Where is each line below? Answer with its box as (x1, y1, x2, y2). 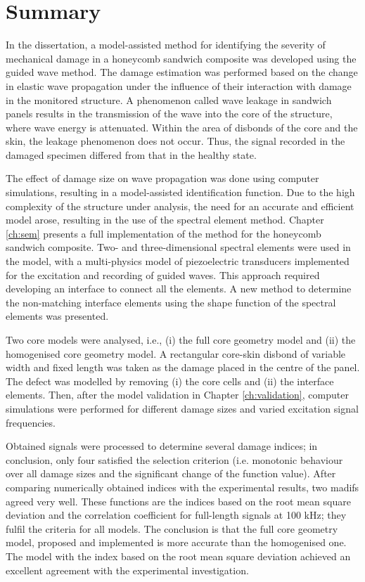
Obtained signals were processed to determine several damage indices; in (6, 439, 318, 453)
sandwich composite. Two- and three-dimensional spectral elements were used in (6, 240, 351, 254)
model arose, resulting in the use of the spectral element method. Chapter (6, 212, 324, 227)
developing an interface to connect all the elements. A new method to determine (6, 281, 352, 296)
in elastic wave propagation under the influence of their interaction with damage (6, 78, 352, 93)
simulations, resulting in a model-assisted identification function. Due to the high (6, 185, 355, 200)
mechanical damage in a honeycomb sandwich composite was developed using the (6, 51, 357, 65)
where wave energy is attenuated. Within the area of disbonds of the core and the (6, 119, 358, 134)
